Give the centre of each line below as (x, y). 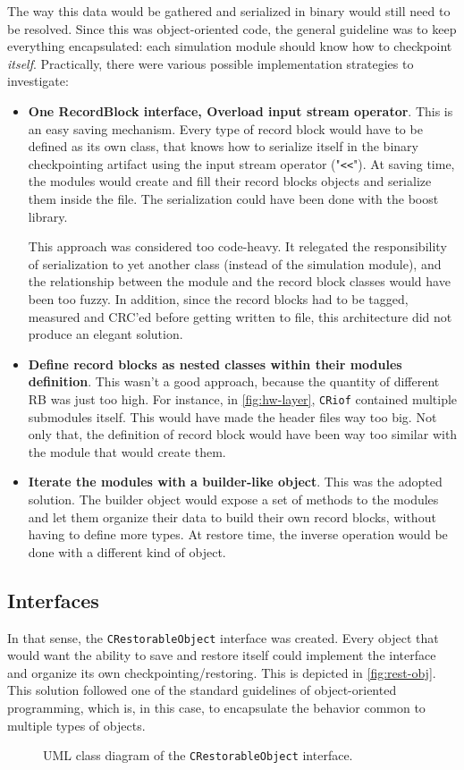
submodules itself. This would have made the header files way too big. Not (232, 416)
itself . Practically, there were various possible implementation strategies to (211, 63)
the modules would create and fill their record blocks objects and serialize (230, 181)
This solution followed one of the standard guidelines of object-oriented (202, 690)
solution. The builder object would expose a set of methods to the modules (233, 499)
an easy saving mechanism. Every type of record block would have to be (225, 128)
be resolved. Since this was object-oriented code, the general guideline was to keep (232, 28)
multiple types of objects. (76, 725)
